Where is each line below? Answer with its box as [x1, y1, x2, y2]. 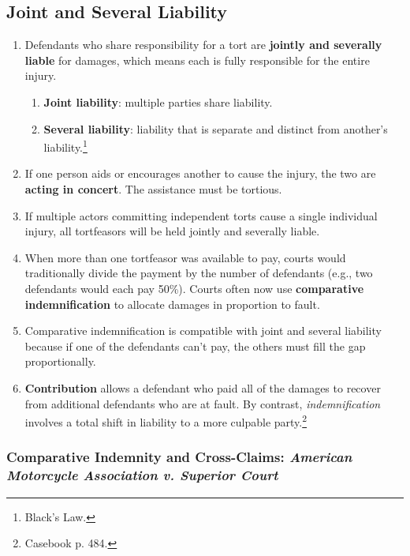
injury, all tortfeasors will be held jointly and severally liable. [24, 223, 320, 239]
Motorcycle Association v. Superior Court [6, 465, 278, 485]
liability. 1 [43, 137, 88, 155]
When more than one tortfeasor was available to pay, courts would [24, 249, 346, 265]
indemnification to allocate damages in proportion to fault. [24, 295, 320, 312]
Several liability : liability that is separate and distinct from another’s [43, 120, 388, 137]
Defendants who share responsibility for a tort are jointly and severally [24, 36, 382, 53]
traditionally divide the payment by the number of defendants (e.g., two [24, 265, 373, 281]
